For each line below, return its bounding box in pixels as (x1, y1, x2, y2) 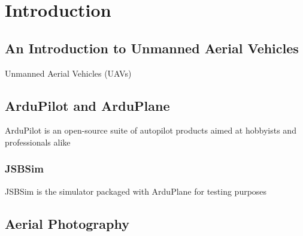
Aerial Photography (5, 214, 129, 232)
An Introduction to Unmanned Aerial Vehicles (5, 38, 299, 57)
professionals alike (5, 135, 71, 148)
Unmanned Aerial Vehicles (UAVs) (5, 66, 132, 79)
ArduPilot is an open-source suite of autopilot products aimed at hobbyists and (5, 124, 296, 137)
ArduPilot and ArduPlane (5, 96, 170, 114)
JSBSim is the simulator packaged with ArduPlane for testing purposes (5, 184, 267, 197)
